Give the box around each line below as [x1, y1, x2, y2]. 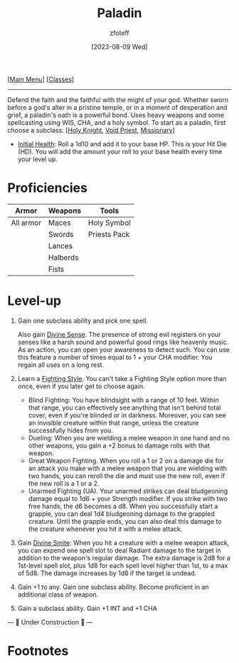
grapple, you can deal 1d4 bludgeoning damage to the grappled [28, 509, 216, 518]
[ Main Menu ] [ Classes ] [7, 75, 75, 83]
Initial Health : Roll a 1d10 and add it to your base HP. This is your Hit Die [17, 139, 227, 148]
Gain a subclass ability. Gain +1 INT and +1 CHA [17, 604, 158, 612]
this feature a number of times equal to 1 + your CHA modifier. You [17, 353, 213, 361]
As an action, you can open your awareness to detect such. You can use [17, 345, 230, 354]
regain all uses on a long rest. [17, 360, 105, 369]
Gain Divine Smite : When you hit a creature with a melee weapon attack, [17, 538, 230, 547]
